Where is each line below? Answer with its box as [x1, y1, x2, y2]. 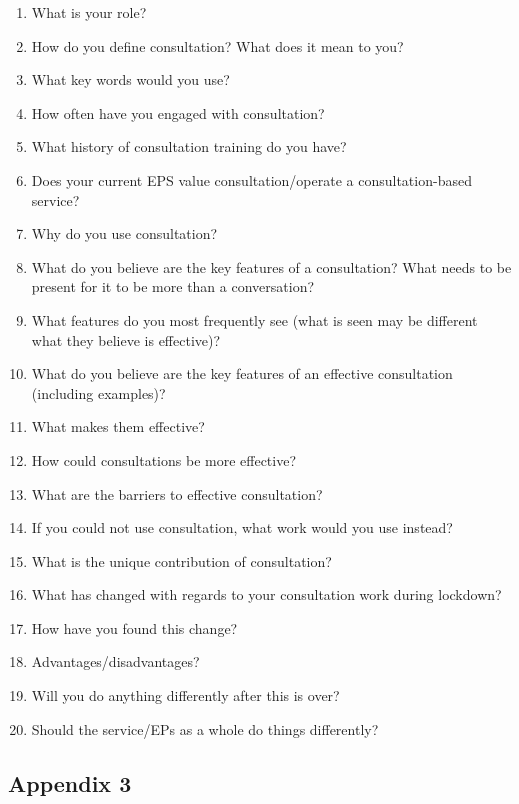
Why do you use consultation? [31, 223, 218, 244]
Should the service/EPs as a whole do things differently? [31, 718, 379, 739]
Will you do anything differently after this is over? [31, 685, 340, 706]
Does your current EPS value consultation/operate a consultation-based [31, 169, 472, 190]
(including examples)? [31, 382, 166, 403]
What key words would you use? [31, 69, 230, 90]
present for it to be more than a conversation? [31, 276, 315, 297]
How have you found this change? [31, 617, 238, 638]
